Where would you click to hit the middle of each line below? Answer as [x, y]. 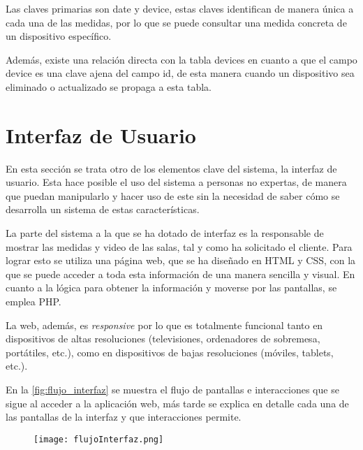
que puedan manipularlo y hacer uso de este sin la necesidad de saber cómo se [173, 195]
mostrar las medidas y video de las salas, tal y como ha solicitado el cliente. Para [179, 246]
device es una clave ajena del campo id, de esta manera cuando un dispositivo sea [180, 73]
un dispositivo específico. [59, 36]
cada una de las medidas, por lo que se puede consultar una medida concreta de [176, 22]
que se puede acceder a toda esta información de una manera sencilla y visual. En [180, 274]
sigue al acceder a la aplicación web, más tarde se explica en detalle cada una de [177, 403]
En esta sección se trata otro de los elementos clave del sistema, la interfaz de [171, 168]
